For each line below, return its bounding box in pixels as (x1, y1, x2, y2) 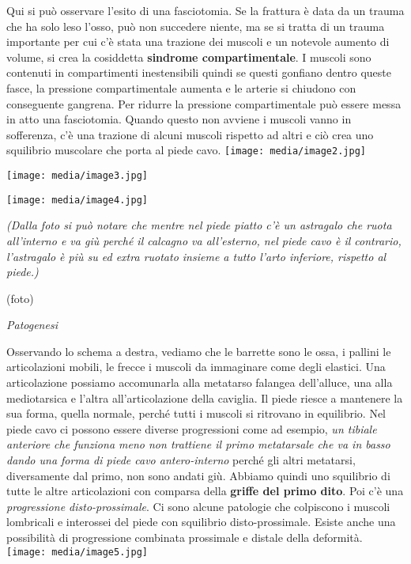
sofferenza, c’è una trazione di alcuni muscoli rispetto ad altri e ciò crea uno (6, 126, 374, 142)
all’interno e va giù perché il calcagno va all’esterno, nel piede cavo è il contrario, (6, 232, 402, 248)
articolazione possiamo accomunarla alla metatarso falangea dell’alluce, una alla (6, 374, 393, 391)
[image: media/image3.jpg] (6, 170, 148, 181)
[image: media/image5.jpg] (6, 546, 148, 558)
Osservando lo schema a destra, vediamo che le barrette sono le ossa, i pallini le (6, 343, 391, 359)
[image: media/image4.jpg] (6, 194, 148, 206)
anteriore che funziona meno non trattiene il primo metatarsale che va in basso (6, 436, 390, 452)
